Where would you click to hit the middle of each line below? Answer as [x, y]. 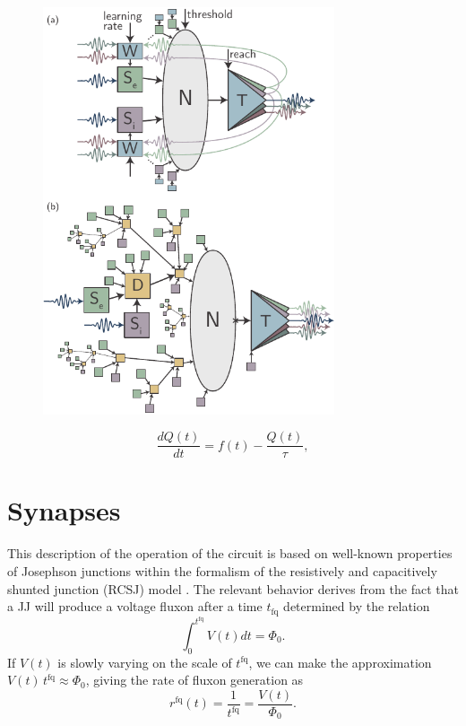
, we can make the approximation [340, 662]
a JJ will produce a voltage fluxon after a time [135, 606]
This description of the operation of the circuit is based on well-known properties [230, 553]
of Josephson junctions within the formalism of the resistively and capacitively [222, 571]
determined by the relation [357, 606]
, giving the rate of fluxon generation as [194, 680]
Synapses [64, 510]
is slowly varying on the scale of [145, 662]
